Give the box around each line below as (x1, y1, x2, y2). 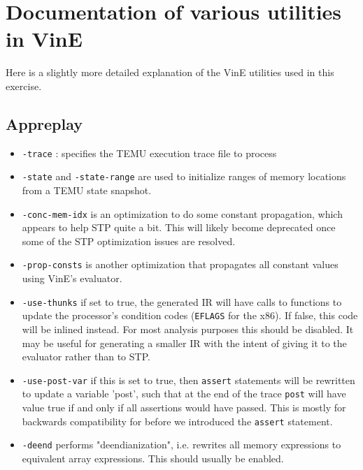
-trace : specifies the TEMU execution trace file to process (22, 145, 277, 160)
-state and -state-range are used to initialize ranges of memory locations (22, 169, 346, 184)
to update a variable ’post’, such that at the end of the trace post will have (22, 386, 346, 401)
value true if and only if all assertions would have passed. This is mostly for (22, 400, 346, 415)
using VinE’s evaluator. (22, 271, 122, 286)
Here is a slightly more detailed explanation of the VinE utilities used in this (6, 65, 334, 80)
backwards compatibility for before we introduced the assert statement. (22, 413, 333, 428)
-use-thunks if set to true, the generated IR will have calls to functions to (22, 294, 342, 309)
